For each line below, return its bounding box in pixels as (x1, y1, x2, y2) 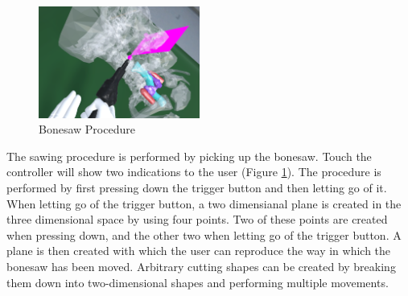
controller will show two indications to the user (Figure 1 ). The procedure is (6, 163, 381, 180)
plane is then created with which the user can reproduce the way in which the (6, 242, 391, 259)
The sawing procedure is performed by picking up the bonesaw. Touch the (6, 147, 372, 164)
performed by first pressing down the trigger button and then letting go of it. (6, 179, 387, 195)
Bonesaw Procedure (39, 121, 135, 138)
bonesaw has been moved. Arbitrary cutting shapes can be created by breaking (6, 257, 396, 274)
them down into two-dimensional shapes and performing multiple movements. (6, 273, 389, 290)
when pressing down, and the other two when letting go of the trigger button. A (6, 226, 402, 243)
